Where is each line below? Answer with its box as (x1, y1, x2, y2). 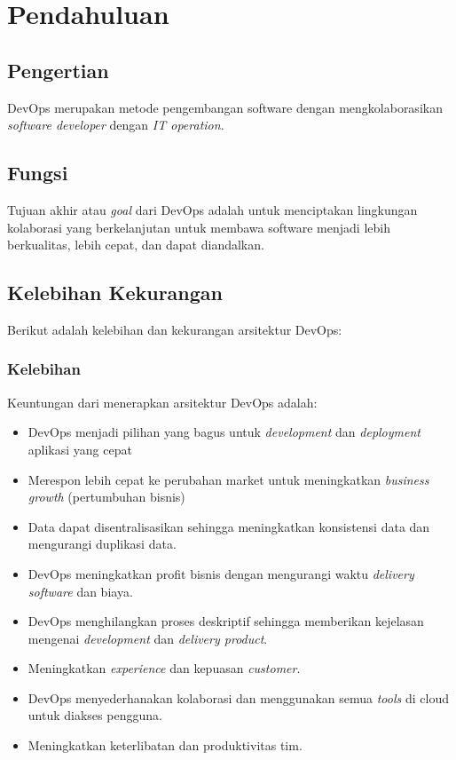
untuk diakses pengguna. (28, 706, 162, 724)
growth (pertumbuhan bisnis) (28, 487, 185, 506)
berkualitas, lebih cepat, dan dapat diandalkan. (7, 235, 264, 254)
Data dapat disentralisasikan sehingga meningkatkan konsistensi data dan (28, 517, 430, 535)
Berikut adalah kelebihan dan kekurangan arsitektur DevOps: (7, 320, 342, 338)
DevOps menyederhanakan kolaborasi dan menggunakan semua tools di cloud (28, 688, 449, 707)
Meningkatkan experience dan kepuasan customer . (28, 659, 301, 677)
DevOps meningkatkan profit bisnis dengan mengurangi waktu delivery (28, 564, 414, 582)
